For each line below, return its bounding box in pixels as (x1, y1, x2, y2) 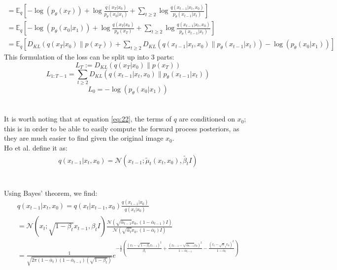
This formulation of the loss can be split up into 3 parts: (4, 52, 174, 62)
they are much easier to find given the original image (4, 133, 164, 143)
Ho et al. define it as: (4, 142, 67, 152)
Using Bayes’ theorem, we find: (4, 187, 98, 198)
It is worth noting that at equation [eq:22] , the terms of (4, 114, 171, 124)
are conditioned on (179, 114, 235, 124)
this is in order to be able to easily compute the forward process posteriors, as (4, 123, 239, 133)
